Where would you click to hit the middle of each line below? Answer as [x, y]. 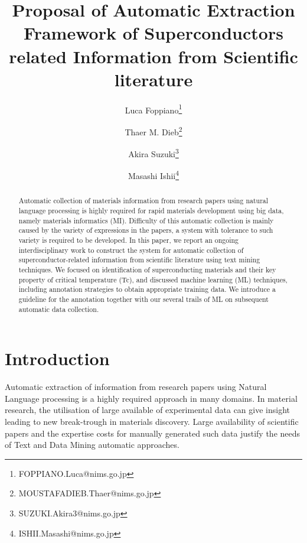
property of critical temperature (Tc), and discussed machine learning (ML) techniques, [153, 279]
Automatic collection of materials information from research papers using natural [143, 201]
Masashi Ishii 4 [153, 175]
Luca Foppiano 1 [153, 109]
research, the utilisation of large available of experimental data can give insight [147, 410]
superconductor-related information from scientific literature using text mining [139, 260]
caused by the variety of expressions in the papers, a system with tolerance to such [146, 230]
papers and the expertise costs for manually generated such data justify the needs [153, 433]
